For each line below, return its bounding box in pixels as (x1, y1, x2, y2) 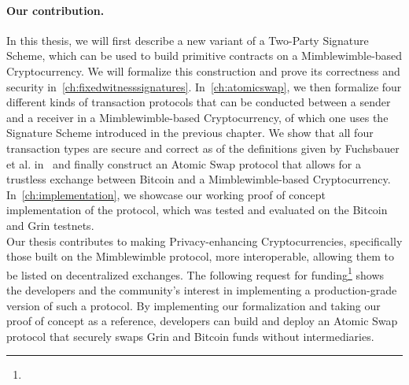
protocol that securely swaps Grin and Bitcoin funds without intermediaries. (6, 328, 374, 344)
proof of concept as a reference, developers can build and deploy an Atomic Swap (6, 313, 398, 329)
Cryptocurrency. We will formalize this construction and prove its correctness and (6, 62, 400, 79)
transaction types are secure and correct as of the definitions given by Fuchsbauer (6, 139, 400, 156)
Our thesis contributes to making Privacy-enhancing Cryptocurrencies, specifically (6, 232, 403, 249)
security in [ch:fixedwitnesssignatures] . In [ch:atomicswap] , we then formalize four (6, 78, 402, 94)
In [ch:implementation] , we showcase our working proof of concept (6, 186, 326, 202)
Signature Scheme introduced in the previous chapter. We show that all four (6, 124, 374, 141)
